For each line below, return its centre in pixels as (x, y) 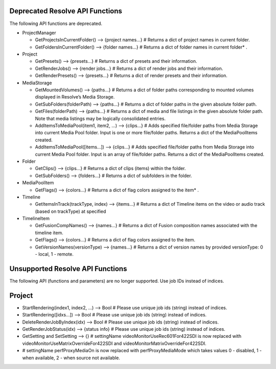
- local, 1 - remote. (54, 254)
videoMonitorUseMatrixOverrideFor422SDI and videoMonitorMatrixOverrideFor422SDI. (114, 343)
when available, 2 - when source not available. (71, 358)
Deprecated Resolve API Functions (66, 11)
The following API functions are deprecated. (56, 23)
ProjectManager (39, 33)
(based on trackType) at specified (71, 211)
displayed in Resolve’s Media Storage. (75, 97)
